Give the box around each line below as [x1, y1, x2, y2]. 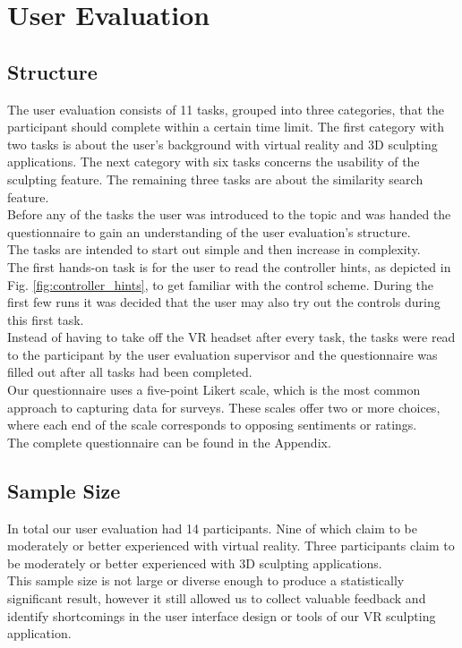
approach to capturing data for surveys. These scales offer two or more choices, [7, 397, 441, 416]
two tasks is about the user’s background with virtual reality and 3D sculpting [7, 134, 438, 153]
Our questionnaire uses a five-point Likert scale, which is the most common [7, 380, 421, 399]
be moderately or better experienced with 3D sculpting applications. [7, 553, 382, 572]
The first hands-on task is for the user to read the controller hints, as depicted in [7, 257, 451, 276]
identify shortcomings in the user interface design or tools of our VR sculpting [7, 606, 436, 625]
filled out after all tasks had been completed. [7, 362, 252, 381]
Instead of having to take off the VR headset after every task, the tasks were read [7, 328, 456, 346]
